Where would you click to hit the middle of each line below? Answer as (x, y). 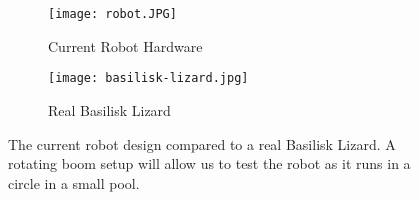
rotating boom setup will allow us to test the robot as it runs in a (209, 163)
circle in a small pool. (74, 182)
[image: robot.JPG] (112, 14)
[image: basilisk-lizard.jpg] (148, 78)
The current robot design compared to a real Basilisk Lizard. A (202, 143)
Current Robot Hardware (125, 45)
